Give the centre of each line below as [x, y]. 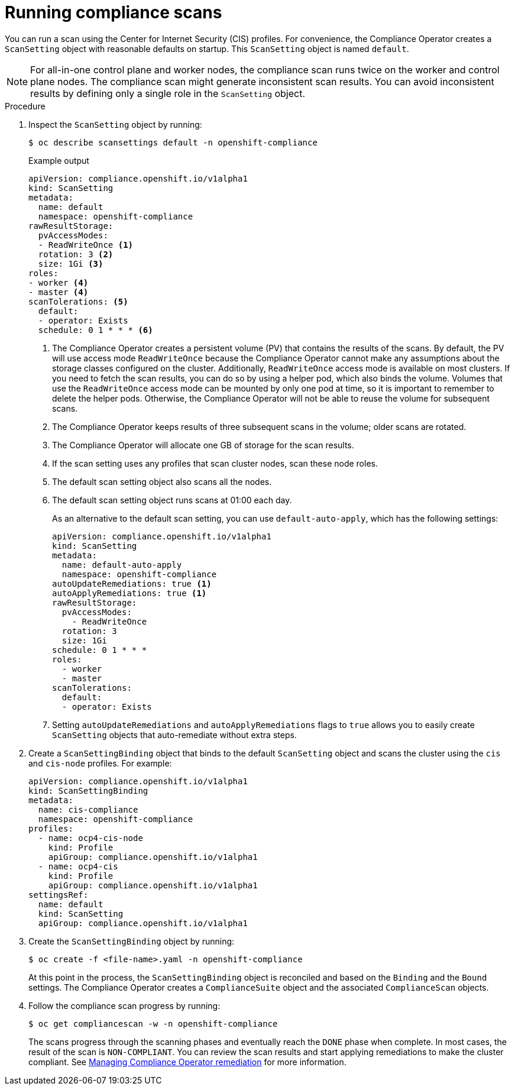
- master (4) [59, 292]
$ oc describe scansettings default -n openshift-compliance [173, 142]
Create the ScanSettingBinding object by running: [132, 941]
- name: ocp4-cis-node [90, 838]
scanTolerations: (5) [78, 301]
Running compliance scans [114, 12]
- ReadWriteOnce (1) [86, 245]
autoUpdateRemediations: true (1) [132, 583]
